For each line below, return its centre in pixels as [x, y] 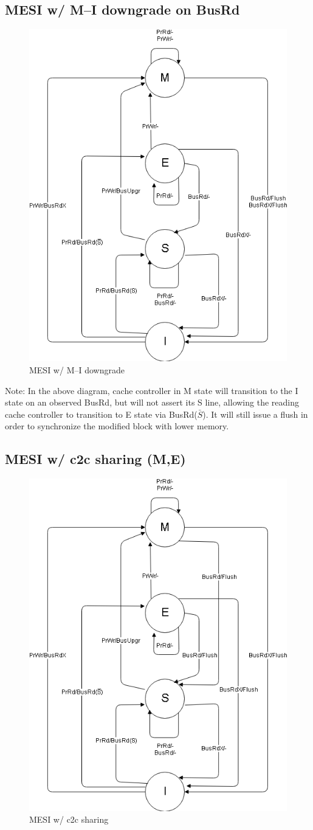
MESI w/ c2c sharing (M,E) [95, 459]
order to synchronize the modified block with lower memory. [117, 426]
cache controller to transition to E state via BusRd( [101, 414]
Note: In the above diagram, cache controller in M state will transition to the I [152, 390]
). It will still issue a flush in [255, 414]
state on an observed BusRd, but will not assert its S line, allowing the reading [152, 402]
